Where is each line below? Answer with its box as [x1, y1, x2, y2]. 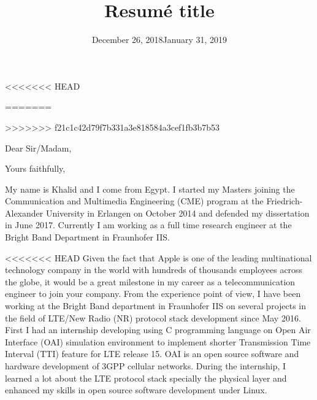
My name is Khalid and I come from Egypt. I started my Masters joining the [5, 182, 295, 195]
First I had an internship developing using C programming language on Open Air [5, 323, 311, 336]
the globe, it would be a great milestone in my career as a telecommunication [5, 275, 296, 288]
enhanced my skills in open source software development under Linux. [5, 383, 267, 396]
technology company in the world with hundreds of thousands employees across [5, 263, 303, 276]
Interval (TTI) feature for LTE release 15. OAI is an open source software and [5, 347, 299, 360]
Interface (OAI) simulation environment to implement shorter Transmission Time [5, 335, 311, 348]
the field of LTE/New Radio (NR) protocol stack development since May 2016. [5, 311, 301, 324]
